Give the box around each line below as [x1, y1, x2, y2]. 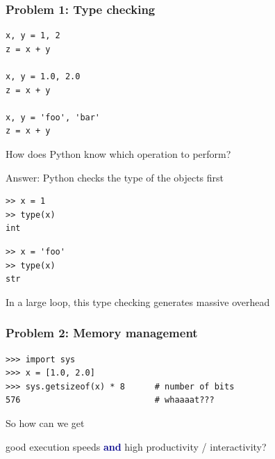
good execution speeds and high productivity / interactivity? [6, 439, 267, 453]
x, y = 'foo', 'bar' [6, 112, 101, 122]
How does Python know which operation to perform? [6, 146, 231, 161]
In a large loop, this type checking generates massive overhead [6, 294, 270, 309]
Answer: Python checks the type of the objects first [6, 170, 224, 184]
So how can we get [6, 415, 85, 430]
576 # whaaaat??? [6, 395, 215, 405]
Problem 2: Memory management [6, 324, 198, 341]
